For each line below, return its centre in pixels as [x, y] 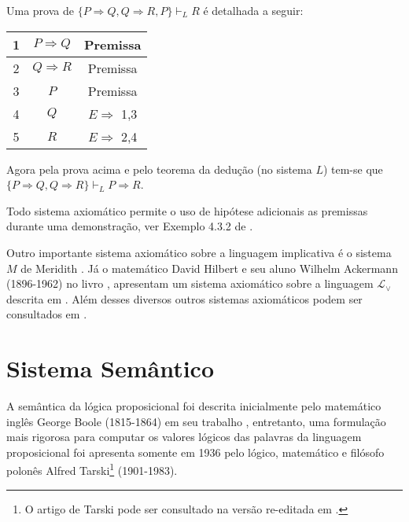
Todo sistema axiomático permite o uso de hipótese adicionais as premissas [187, 210]
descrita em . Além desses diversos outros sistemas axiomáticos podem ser [184, 298]
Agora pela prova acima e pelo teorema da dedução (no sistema [159, 169]
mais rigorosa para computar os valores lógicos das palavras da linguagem [184, 437]
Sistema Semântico [110, 368]
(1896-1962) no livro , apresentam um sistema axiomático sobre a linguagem [190, 283]
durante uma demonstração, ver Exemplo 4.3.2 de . [130, 226]
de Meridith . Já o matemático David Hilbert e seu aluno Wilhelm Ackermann [209, 268]
